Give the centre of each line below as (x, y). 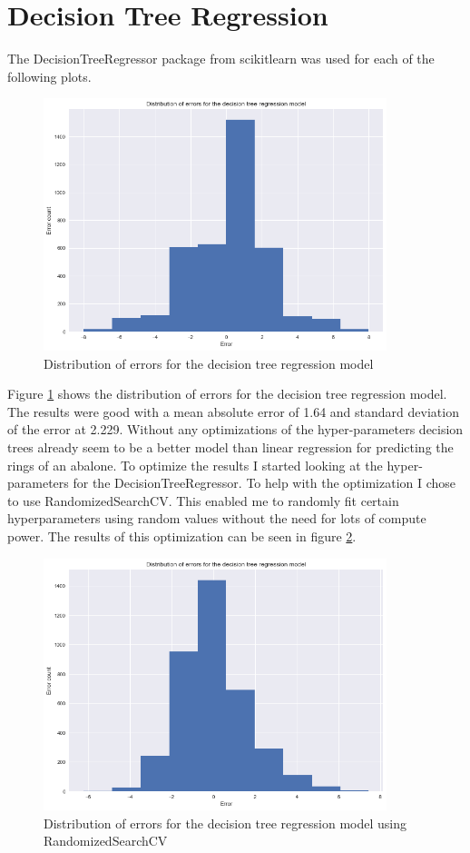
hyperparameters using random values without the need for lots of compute (217, 518)
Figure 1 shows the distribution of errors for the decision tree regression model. (227, 394)
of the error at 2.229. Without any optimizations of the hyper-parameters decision (235, 429)
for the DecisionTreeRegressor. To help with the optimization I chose (264, 483)
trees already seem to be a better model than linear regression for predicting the (230, 446)
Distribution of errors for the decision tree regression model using (225, 823)
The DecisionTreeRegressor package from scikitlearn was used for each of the (221, 59)
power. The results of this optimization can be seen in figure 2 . (182, 536)
